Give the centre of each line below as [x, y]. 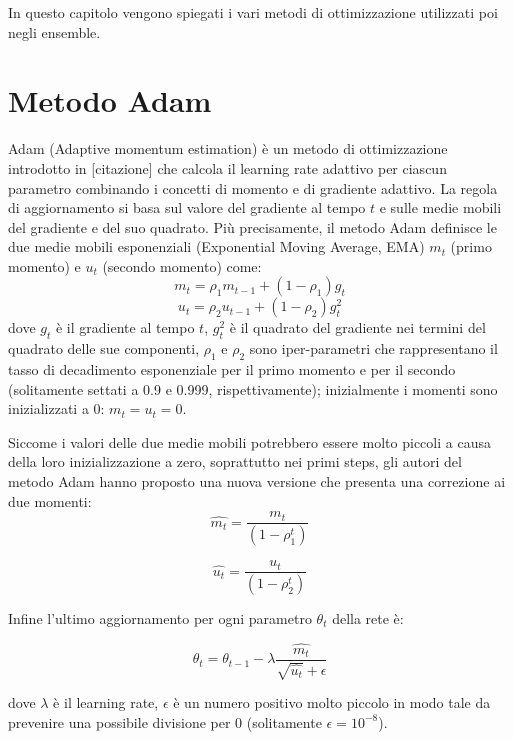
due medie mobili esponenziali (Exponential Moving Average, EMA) [216, 246]
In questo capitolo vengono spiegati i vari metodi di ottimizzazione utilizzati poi [253, 12]
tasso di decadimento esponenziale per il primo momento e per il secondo [232, 369]
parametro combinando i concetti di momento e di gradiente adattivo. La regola [253, 187]
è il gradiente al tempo [125, 327]
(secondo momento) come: [182, 265]
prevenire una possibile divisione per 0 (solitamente [165, 721]
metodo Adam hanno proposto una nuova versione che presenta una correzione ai [257, 481]
